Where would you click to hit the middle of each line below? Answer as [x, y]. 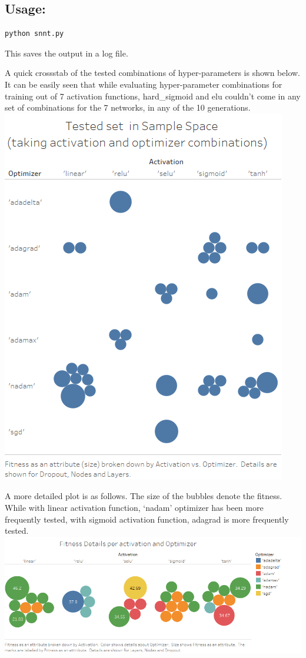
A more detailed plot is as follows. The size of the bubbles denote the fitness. [144, 496]
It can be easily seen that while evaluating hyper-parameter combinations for [144, 84]
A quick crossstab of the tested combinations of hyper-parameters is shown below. [153, 73]
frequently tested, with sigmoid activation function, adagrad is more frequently [147, 519]
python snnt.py [34, 34]
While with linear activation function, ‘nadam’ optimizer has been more [134, 507]
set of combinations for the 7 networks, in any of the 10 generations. [128, 107]
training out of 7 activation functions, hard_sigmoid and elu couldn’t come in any [153, 96]
